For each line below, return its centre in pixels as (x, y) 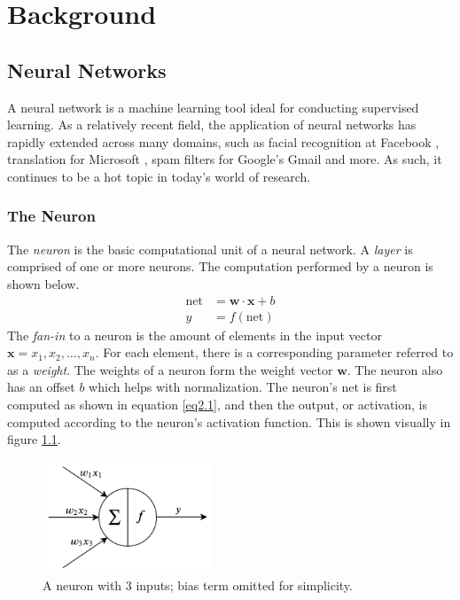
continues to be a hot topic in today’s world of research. (159, 176)
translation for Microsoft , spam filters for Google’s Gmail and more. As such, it (225, 159)
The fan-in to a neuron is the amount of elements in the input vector (195, 335)
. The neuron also (395, 369)
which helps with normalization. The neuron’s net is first (243, 387)
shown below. (43, 283)
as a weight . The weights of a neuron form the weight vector (170, 369)
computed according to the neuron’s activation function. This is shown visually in (229, 421)
